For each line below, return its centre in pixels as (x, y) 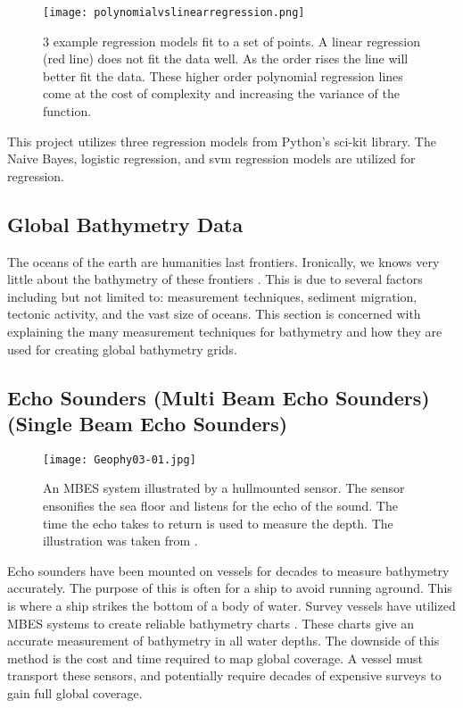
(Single (40, 423)
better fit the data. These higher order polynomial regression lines (223, 75)
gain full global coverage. (75, 692)
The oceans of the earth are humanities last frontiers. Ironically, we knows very (223, 261)
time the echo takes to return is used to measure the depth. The (218, 523)
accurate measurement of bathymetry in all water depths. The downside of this (223, 641)
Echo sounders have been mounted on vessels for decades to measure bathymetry (228, 570)
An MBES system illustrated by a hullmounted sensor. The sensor (224, 488)
